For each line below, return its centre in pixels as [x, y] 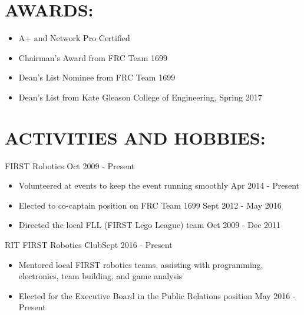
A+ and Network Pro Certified [74, 38]
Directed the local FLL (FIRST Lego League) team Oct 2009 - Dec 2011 [150, 225]
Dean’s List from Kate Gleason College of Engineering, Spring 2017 [140, 97]
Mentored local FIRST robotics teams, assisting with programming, [141, 264]
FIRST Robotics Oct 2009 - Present [70, 165]
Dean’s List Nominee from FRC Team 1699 [97, 77]
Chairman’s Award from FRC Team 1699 [93, 57]
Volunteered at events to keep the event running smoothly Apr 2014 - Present [159, 185]
